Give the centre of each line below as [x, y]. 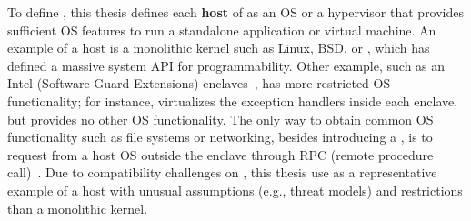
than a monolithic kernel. [78, 208]
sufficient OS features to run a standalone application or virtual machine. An [222, 30]
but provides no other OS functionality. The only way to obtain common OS [220, 119]
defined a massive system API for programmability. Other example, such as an [226, 65]
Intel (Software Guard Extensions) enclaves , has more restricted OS [199, 83]
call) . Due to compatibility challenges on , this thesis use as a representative [222, 172]
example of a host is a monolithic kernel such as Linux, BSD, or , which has [219, 48]
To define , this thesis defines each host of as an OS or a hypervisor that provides [236, 12]
